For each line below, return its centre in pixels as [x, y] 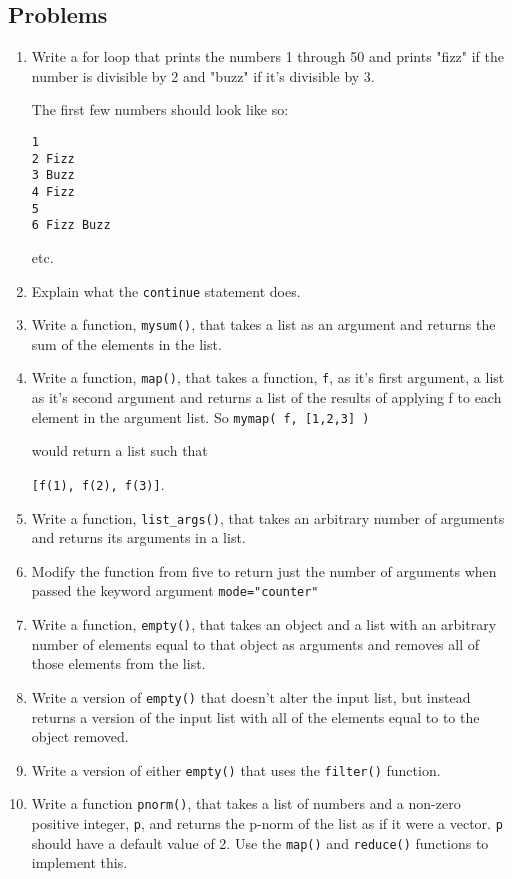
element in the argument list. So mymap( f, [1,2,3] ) [200, 416]
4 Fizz [53, 191]
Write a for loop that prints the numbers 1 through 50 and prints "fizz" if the [268, 56]
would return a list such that [119, 450]
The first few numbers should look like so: [160, 109]
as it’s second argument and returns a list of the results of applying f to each [266, 397]
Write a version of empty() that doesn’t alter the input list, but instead [251, 696]
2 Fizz [53, 158]
